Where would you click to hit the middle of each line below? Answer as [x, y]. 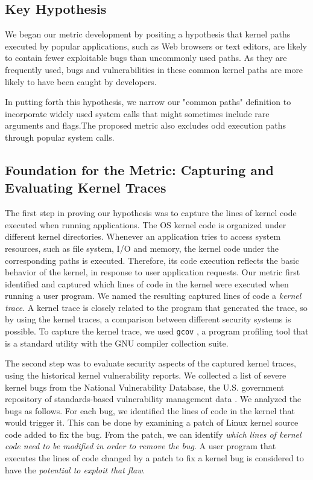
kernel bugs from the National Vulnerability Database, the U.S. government [145, 387]
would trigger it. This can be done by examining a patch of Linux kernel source [152, 422]
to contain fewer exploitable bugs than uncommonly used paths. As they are [146, 58]
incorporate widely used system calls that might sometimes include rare [137, 113]
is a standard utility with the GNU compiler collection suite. [117, 343]
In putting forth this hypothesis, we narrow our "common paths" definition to [148, 102]
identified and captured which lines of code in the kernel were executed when [147, 283]
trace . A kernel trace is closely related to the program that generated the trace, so [156, 307]
